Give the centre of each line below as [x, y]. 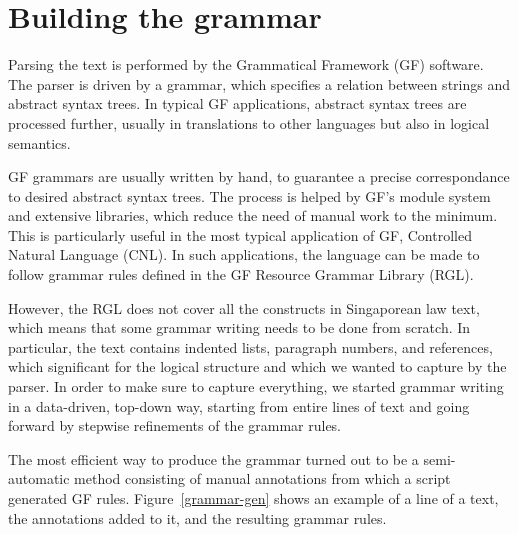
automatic [39, 478]
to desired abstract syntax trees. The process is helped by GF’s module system [249, 195]
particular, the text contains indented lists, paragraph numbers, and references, [250, 346]
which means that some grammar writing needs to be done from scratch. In [239, 327]
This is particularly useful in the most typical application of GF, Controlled [240, 234]
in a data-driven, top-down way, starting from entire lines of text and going [239, 405]
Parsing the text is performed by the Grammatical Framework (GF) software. [246, 64]
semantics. [39, 142]
